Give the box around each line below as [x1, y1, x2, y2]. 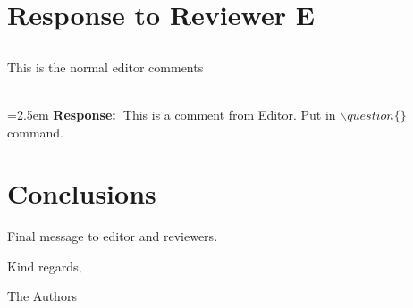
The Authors [7, 287, 77, 305]
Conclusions [7, 175, 156, 212]
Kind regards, [7, 256, 82, 275]
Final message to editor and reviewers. [7, 227, 218, 246]
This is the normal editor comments [7, 57, 204, 76]
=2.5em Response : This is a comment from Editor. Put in [7, 104, 336, 123]
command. [7, 122, 63, 141]
